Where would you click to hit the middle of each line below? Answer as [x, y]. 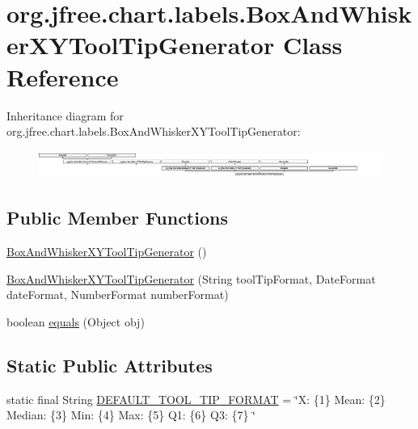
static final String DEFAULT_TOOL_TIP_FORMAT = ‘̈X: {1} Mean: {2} [196, 399]
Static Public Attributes [110, 365]
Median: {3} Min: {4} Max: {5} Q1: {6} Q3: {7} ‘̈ [131, 415]
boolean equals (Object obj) [76, 322]
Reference [63, 76]
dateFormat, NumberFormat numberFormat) [118, 294]
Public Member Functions [117, 218]
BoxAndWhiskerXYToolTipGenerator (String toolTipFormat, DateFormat [191, 278]
